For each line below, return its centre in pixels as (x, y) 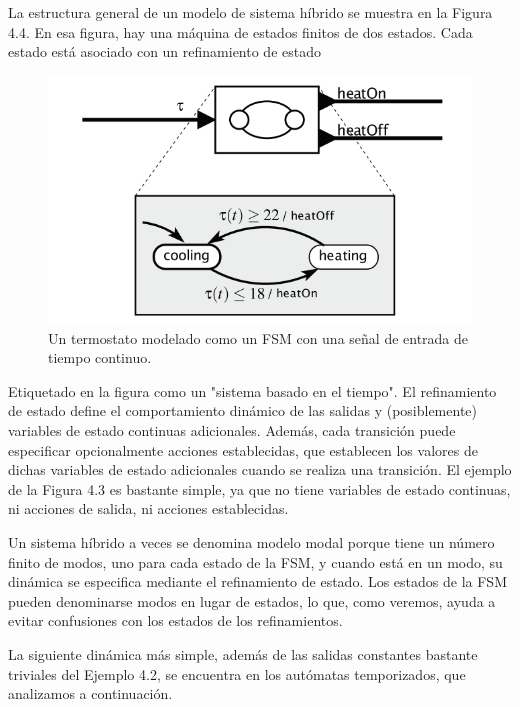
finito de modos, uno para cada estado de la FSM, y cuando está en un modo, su (255, 561)
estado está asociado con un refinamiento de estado (164, 51)
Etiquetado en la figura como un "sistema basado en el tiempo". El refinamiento (252, 390)
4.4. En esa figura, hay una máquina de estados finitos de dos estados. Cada (240, 31)
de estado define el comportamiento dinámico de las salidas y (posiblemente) (242, 410)
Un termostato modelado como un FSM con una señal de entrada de (258, 337)
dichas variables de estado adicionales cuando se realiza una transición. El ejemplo (260, 469)
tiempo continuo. (100, 357)
